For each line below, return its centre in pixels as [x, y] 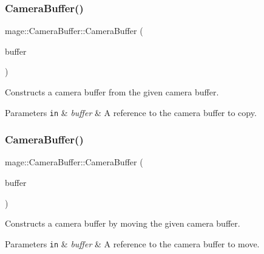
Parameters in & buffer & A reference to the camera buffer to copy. [131, 112]
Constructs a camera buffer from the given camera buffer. [112, 92]
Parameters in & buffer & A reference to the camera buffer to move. [132, 243]
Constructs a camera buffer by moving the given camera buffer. [123, 223]
